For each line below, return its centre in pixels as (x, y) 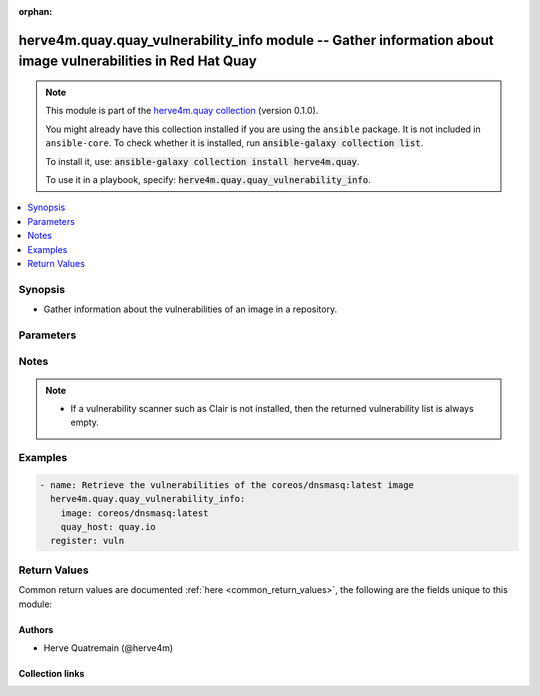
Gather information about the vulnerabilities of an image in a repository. (190, 309)
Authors (36, 629)
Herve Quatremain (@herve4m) (108, 647)
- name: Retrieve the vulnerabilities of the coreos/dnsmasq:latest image (227, 484)
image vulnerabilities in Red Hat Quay (137, 61)
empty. (85, 422)
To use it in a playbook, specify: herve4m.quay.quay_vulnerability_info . (208, 179)
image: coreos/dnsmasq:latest (134, 513)
